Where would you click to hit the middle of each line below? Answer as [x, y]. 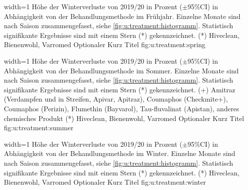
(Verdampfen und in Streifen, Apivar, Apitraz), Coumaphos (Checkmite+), [116, 99]
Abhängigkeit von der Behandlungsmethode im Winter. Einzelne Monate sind [120, 153]
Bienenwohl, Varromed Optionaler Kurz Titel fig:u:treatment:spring [105, 44]
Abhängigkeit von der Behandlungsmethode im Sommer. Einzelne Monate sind [121, 70]
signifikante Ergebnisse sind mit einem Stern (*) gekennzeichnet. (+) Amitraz [120, 89]
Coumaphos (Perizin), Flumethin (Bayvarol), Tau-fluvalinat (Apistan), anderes [122, 108]
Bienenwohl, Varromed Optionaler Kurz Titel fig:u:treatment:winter [105, 182]
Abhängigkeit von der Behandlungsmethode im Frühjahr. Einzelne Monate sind [122, 16]
